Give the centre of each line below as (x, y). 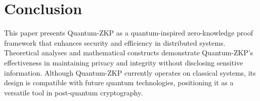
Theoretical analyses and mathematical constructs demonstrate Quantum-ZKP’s (129, 53)
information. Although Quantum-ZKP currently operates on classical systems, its (130, 72)
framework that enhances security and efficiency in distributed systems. (115, 42)
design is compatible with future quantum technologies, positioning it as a (119, 82)
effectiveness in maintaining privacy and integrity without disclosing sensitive (124, 62)
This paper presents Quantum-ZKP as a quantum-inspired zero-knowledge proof (128, 33)
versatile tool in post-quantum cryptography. (74, 92)
